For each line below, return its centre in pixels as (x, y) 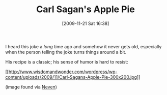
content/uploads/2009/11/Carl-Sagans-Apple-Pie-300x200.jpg (71, 77)
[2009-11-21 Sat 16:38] (86, 23)
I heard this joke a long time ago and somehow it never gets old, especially (83, 46)
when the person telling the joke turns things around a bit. (66, 52)
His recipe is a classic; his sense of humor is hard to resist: (67, 61)
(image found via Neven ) (31, 87)
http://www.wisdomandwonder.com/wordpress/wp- (63, 72)
